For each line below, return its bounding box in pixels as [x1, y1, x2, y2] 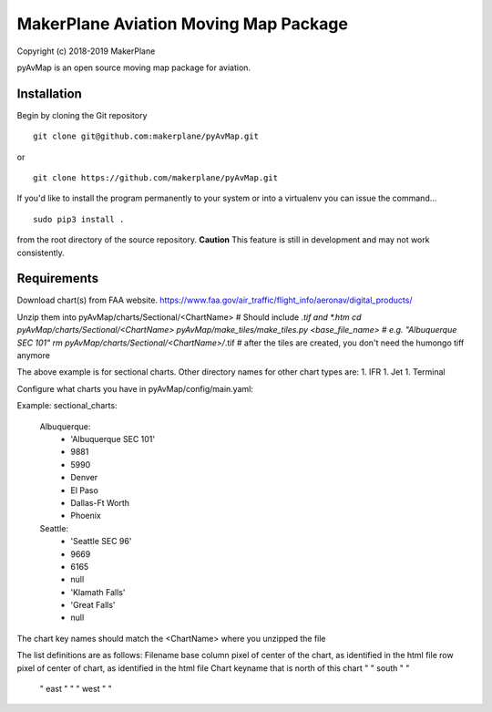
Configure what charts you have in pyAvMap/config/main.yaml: [16, 383, 254, 394]
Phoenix [70, 511, 102, 521]
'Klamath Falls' [70, 586, 126, 597]
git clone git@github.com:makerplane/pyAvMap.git [33, 131, 260, 141]
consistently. [16, 247, 66, 258]
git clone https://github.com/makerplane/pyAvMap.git [33, 173, 278, 183]
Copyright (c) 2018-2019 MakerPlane [16, 46, 156, 57]
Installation [16, 86, 82, 101]
